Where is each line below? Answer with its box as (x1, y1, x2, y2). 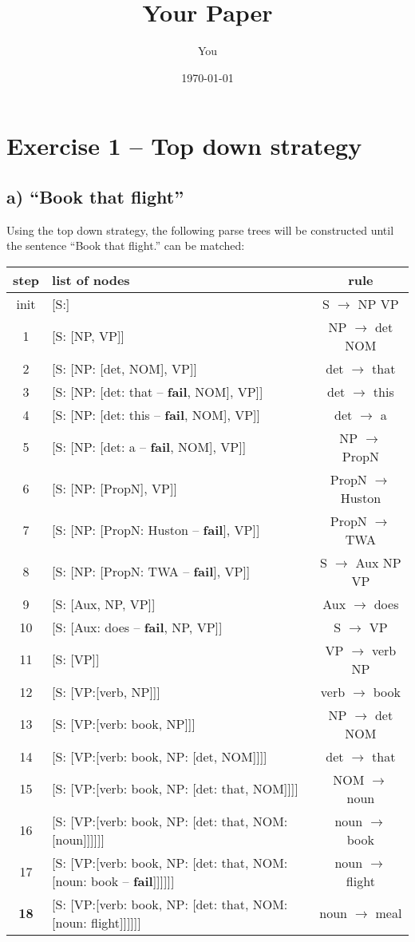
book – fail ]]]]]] (90, 871, 175, 890)
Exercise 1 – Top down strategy (6, 129, 362, 162)
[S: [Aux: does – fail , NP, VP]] (52, 617, 223, 636)
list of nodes (52, 270, 130, 289)
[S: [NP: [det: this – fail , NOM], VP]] (52, 405, 260, 424)
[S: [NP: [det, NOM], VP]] (52, 358, 197, 378)
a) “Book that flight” (6, 184, 184, 208)
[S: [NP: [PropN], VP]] (52, 479, 177, 498)
